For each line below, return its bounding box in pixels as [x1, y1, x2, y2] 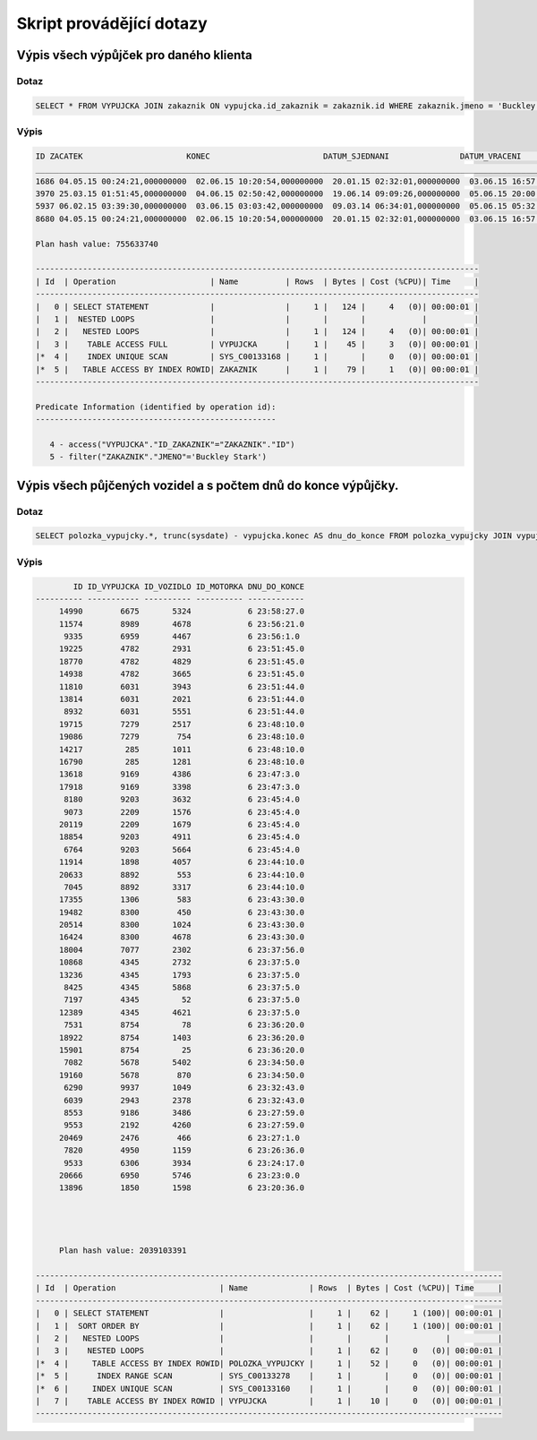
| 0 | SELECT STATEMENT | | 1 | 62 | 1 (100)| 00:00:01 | [35, 1308, 503, 1318]
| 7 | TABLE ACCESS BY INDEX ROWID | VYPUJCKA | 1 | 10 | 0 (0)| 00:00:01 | [35, 1395, 503, 1406]
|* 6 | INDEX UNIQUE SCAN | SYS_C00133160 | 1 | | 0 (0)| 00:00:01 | [35, 1384, 503, 1393]
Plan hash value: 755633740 [35, 238, 158, 249]
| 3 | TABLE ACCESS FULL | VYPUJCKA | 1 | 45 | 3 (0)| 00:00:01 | [35, 339, 479, 349]
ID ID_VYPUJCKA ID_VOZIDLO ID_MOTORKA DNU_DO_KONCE [72, 581, 305, 591]
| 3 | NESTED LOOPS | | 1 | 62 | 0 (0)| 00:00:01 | [35, 1346, 503, 1356]
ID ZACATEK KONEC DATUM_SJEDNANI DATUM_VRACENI [35, 150, 522, 161]
